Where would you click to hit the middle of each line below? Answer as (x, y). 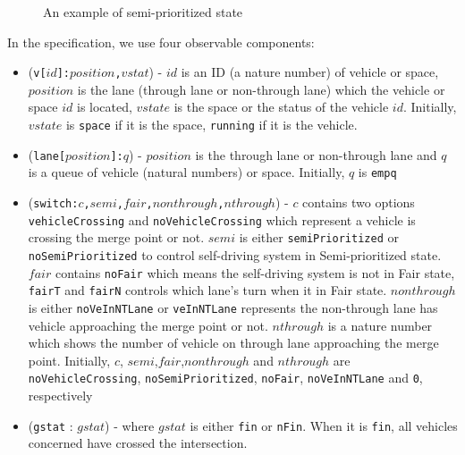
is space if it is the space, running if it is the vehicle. (211, 125)
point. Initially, (69, 360)
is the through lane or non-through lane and (316, 154)
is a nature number (380, 325)
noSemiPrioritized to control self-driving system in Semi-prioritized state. (235, 254)
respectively (60, 396)
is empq (377, 172)
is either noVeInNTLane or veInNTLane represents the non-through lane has (233, 307)
